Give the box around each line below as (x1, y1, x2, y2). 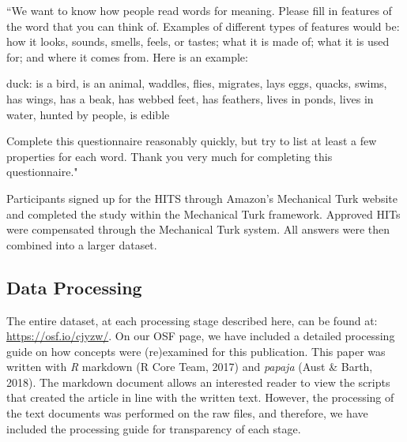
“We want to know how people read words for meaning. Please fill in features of (6, 2, 392, 18)
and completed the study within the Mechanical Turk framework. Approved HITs (6, 205, 401, 222)
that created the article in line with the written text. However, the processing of (6, 389, 394, 406)
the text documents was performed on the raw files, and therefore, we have (6, 405, 368, 421)
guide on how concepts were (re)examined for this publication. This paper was (6, 343, 386, 359)
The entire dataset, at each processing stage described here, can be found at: (6, 312, 378, 328)
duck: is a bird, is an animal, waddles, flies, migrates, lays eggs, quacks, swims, (6, 75, 387, 92)
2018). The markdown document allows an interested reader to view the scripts (6, 373, 390, 390)
